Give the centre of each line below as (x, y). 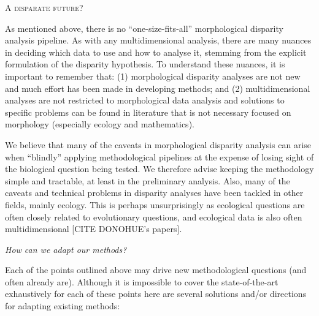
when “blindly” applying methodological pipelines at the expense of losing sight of (159, 156)
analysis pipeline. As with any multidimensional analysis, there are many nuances (158, 40)
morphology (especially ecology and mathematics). (100, 124)
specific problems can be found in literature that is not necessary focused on (148, 112)
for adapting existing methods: (63, 306)
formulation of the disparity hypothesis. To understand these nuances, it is (145, 64)
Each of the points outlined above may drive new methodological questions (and (156, 270)
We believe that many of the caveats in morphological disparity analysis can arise (158, 144)
